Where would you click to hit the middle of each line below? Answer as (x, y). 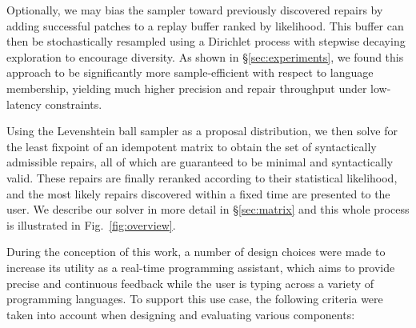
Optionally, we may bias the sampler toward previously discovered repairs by (195, 10)
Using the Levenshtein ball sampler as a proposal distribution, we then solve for (202, 131)
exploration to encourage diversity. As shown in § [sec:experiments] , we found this (205, 56)
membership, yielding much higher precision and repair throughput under (187, 88)
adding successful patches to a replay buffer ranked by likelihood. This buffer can (205, 25)
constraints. (74, 104)
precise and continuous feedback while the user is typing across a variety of (190, 283)
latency (24, 104)
